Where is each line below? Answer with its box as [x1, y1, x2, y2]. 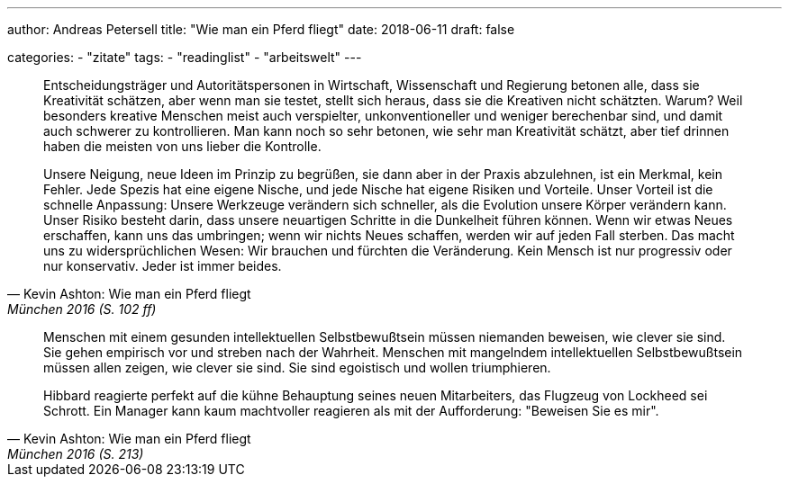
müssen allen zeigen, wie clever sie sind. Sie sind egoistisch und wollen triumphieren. [43, 360, 551, 375]
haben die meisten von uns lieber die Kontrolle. [43, 139, 322, 154]
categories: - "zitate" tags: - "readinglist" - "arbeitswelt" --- [7, 49, 362, 65]
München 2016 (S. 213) [7, 446, 144, 462]
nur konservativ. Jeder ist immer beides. [43, 258, 282, 273]
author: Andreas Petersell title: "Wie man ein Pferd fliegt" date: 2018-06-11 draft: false [7, 22, 515, 37]
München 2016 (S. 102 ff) [7, 301, 157, 317]
